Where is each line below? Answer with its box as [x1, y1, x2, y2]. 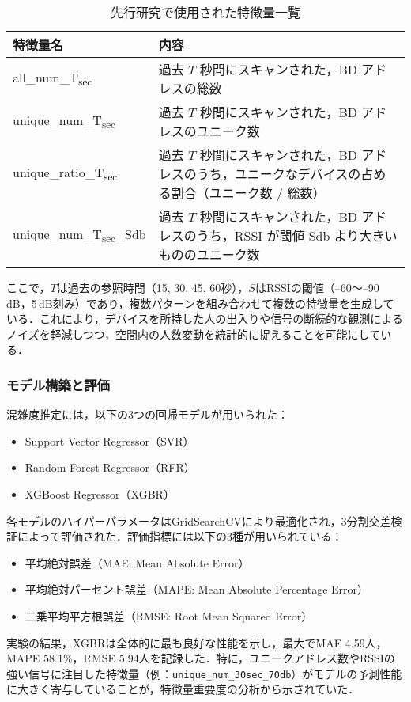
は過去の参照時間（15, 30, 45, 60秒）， [56, 279, 249, 295]
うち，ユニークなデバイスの [196, 165, 361, 183]
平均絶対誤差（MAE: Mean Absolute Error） [25, 554, 250, 571]
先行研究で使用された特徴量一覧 [110, 3, 300, 21]
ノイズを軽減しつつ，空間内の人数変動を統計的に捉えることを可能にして [6, 325, 381, 342]
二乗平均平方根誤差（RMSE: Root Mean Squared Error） [25, 607, 313, 624]
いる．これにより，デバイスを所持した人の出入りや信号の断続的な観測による [6, 310, 403, 327]
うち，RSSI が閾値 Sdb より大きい [196, 226, 398, 245]
